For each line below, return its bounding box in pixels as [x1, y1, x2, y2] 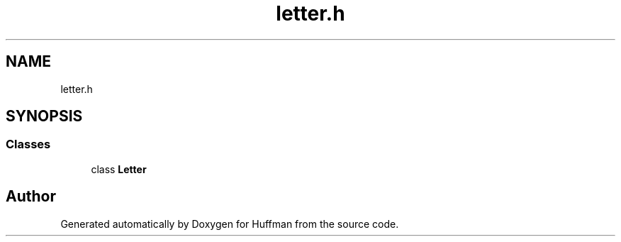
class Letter [91, 163, 147, 175]
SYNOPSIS [6, 107, 83, 126]
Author [6, 187, 56, 206]
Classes [6, 137, 51, 152]
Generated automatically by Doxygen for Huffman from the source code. [60, 217, 399, 230]
